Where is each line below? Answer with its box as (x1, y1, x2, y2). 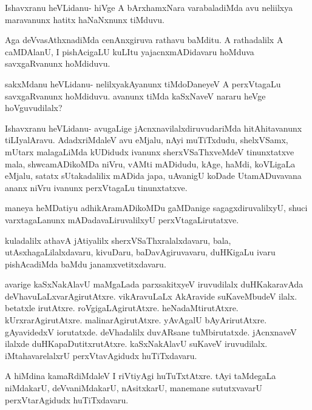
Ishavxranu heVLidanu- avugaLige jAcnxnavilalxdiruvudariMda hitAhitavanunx (5, 121, 302, 134)
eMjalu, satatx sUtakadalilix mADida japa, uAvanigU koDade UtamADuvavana (5, 169, 302, 182)
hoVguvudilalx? (5, 101, 63, 114)
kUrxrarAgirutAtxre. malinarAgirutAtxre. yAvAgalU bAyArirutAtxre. (5, 314, 267, 326)
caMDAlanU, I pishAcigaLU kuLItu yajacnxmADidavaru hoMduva (5, 45, 254, 58)
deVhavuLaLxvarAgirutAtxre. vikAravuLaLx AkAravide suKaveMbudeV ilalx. (5, 289, 297, 302)
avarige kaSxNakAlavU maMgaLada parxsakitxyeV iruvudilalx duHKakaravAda (5, 278, 304, 291)
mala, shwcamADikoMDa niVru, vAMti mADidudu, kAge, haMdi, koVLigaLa (5, 157, 296, 170)
